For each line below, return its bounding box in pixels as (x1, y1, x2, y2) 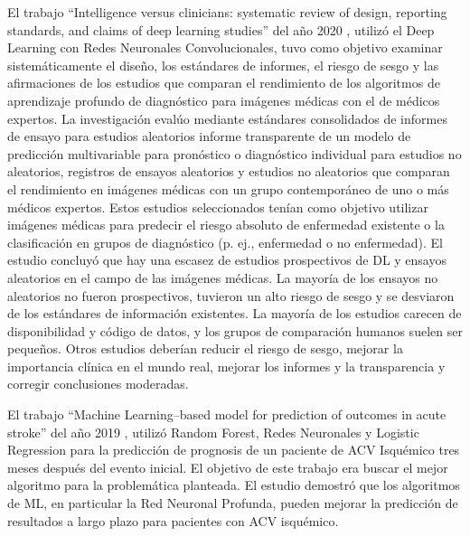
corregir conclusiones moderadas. (7, 374, 189, 393)
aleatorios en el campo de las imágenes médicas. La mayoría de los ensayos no (7, 268, 438, 287)
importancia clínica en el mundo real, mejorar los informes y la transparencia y (7, 356, 446, 375)
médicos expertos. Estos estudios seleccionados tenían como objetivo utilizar (7, 197, 428, 216)
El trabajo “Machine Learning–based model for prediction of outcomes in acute (7, 405, 446, 424)
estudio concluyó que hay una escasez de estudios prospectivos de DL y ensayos (7, 250, 446, 269)
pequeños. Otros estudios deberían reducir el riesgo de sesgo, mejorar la (7, 339, 403, 358)
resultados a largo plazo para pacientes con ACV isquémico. (7, 511, 339, 530)
